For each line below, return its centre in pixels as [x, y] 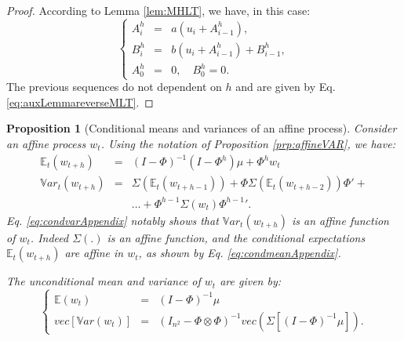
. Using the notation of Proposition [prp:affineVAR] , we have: [248, 143]
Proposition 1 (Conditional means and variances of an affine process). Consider [202, 128]
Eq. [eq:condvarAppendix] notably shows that [113, 220]
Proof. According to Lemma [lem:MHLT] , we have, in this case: [158, 10]
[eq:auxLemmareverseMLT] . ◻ [80, 102]
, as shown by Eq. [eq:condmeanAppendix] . [240, 253]
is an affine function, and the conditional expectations [236, 237]
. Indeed [49, 237]
